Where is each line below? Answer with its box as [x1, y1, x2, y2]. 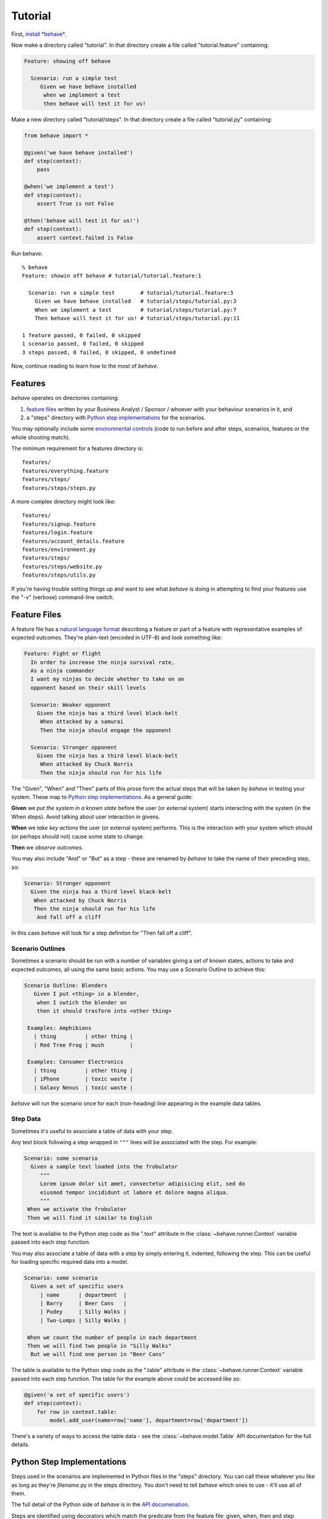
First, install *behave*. [11, 30, 66, 38]
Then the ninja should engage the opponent [39, 727, 172, 733]
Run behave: [11, 250, 43, 257]
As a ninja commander [30, 667, 95, 674]
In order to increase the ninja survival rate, [30, 659, 175, 665]
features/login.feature [22, 529, 93, 536]
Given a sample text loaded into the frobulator [30, 1164, 179, 1170]
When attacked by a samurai [39, 718, 124, 725]
